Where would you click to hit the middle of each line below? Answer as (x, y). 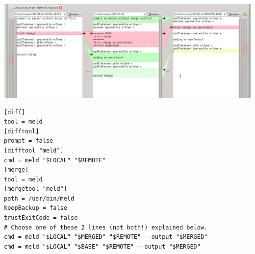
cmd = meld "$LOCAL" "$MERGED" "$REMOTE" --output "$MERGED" (106, 237)
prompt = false (29, 141)
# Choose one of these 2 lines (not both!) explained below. (106, 227)
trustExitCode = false (41, 218)
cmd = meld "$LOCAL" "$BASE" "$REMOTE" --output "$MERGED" (102, 246)
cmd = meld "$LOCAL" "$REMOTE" (55, 160)
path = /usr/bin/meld (39, 198)
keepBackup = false (36, 208)
